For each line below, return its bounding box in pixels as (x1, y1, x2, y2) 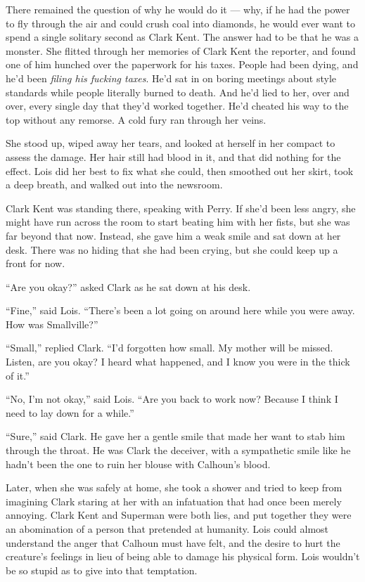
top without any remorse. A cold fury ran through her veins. (6, 112, 267, 127)
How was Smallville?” (6, 316, 98, 331)
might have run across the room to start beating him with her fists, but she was (6, 214, 350, 229)
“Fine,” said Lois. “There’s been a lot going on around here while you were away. (6, 303, 355, 318)
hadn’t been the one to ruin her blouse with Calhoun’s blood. (6, 456, 271, 471)
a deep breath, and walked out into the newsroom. (6, 177, 223, 192)
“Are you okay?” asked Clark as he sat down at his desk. (6, 279, 251, 294)
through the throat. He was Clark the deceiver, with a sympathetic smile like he (6, 443, 351, 458)
